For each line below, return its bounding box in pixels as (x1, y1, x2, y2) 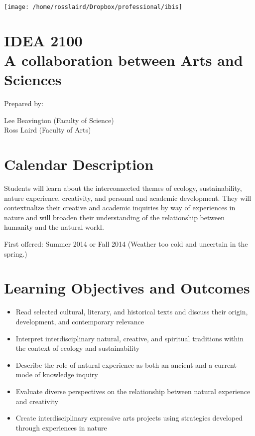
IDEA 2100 (4, 30, 83, 50)
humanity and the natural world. (4, 222, 104, 232)
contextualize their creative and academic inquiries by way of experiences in (4, 202, 236, 213)
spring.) (4, 248, 27, 259)
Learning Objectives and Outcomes (4, 278, 250, 298)
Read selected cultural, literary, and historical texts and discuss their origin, (15, 306, 248, 317)
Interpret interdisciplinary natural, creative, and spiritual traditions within (15, 333, 244, 343)
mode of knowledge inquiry (15, 369, 98, 380)
